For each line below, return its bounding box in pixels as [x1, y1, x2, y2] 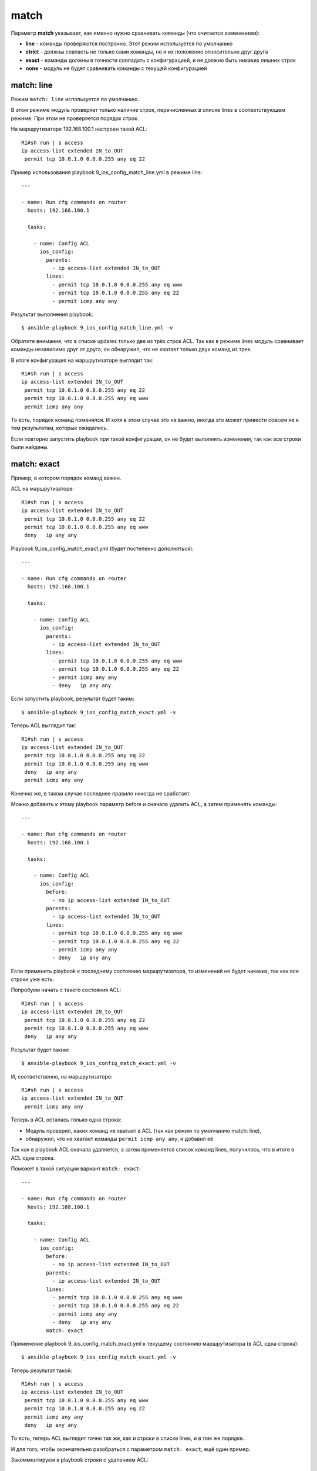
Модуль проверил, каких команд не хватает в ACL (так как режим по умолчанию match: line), [25, 1127, 261, 1134]
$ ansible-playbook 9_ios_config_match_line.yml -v [21, 324, 173, 331]
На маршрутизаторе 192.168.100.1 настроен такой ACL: [11, 125, 147, 132]
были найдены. [11, 444, 49, 451]
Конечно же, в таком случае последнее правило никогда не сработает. [11, 790, 191, 797]
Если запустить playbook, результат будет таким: [11, 695, 134, 703]
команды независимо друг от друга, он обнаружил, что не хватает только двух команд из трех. [11, 346, 252, 353]
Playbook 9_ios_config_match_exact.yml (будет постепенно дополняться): [11, 545, 194, 552]
